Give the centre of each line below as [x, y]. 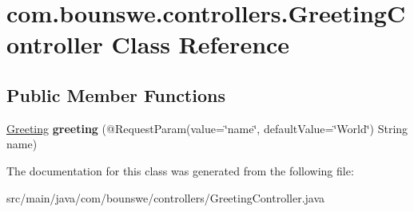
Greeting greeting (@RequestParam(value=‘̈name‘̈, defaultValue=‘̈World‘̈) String [207, 128]
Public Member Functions [116, 94]
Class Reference [201, 44]
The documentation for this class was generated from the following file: [180, 170]
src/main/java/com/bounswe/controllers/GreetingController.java [166, 197]
